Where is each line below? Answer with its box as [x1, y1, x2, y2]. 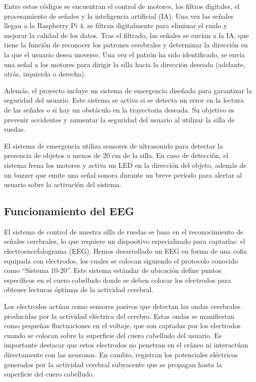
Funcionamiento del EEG [4, 203, 134, 219]
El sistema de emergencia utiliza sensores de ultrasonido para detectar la [4, 140, 223, 151]
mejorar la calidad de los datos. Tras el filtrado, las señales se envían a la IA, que [4, 30, 249, 40]
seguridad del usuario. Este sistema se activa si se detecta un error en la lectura [4, 95, 244, 105]
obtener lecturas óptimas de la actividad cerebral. [4, 284, 154, 295]
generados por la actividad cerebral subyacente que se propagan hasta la [4, 359, 222, 369]
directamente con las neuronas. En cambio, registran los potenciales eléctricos [4, 349, 238, 360]
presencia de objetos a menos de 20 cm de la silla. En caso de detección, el [4, 150, 228, 160]
